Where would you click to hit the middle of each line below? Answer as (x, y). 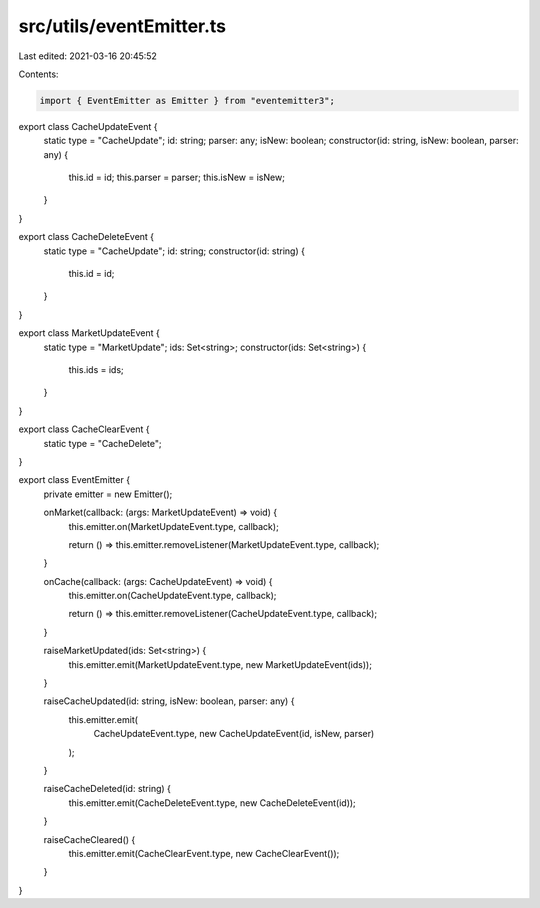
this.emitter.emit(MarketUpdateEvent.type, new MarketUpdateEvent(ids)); (220, 664)
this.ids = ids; (96, 369)
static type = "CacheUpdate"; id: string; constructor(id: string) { (174, 251)
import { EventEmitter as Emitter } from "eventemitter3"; (187, 100)
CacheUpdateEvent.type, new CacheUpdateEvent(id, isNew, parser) (234, 734)
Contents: (38, 74)
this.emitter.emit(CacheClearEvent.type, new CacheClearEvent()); (204, 853)
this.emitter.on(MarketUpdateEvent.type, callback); (173, 526)
